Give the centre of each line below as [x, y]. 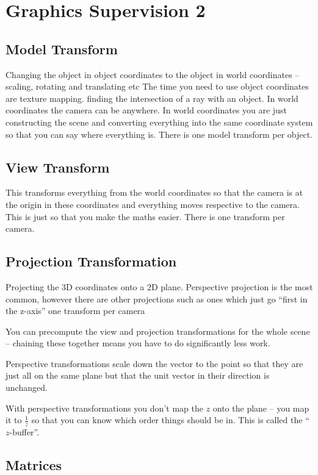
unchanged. [27, 387]
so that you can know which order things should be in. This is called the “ [170, 420]
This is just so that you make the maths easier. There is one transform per [145, 216]
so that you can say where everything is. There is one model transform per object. [159, 134]
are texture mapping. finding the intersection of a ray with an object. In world [152, 98]
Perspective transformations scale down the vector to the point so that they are [154, 363]
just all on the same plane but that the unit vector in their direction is [138, 375]
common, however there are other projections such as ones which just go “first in [157, 298]
